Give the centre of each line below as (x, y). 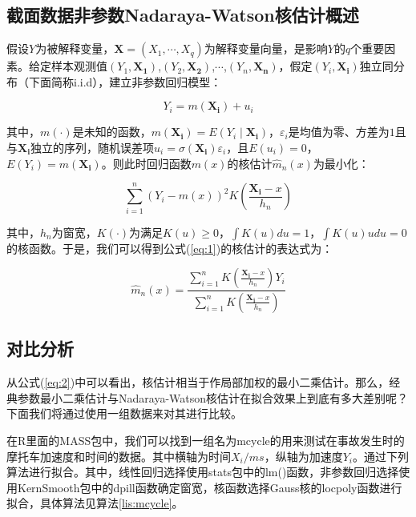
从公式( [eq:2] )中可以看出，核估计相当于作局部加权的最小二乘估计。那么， (198, 382)
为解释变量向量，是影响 (266, 48)
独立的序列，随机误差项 (93, 147)
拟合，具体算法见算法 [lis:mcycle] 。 (95, 503)
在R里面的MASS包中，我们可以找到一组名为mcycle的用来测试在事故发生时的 (206, 440)
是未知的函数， (112, 132)
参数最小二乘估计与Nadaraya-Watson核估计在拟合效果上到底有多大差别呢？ (213, 397)
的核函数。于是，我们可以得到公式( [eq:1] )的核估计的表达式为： (170, 248)
